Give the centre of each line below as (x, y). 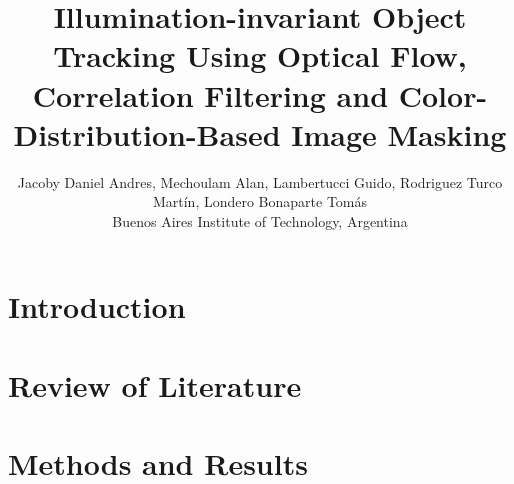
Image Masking (399, 133)
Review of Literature (155, 384)
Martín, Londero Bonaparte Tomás (260, 201)
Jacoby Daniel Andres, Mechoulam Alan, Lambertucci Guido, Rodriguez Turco (260, 181)
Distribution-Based (147, 133)
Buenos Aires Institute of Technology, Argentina (260, 220)
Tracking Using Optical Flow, (260, 55)
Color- (443, 94)
